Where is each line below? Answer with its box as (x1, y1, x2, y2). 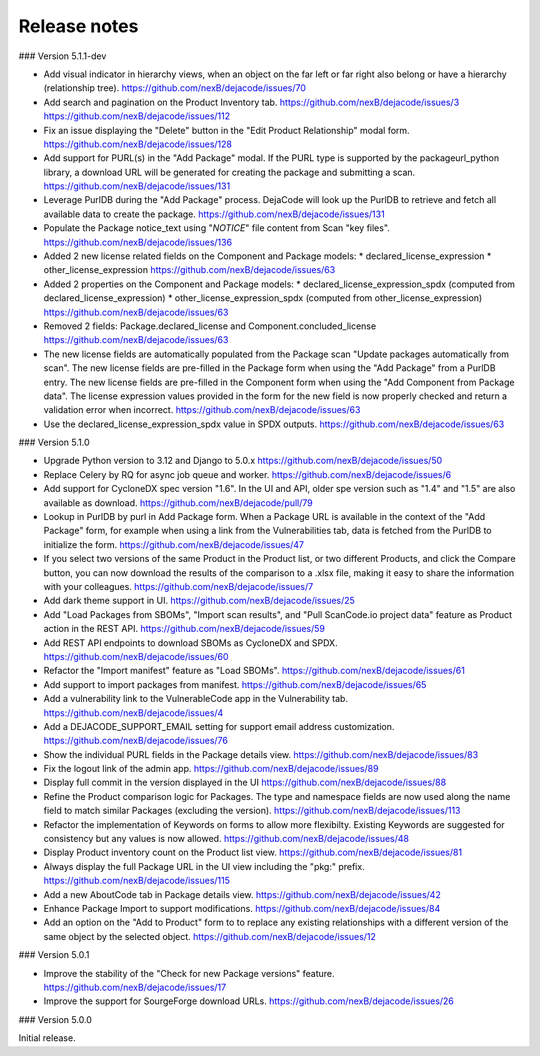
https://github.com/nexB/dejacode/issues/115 (43, 875, 230, 887)
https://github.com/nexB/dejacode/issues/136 (43, 236, 233, 248)
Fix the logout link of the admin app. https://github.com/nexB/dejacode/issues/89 (43, 763, 379, 775)
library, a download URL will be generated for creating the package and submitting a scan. (43, 166, 416, 178)
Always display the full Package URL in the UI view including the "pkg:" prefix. (43, 860, 365, 872)
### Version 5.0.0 (18, 1013, 92, 1025)
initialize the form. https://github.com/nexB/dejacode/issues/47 (43, 538, 305, 550)
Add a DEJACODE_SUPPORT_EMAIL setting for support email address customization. (43, 720, 395, 732)
